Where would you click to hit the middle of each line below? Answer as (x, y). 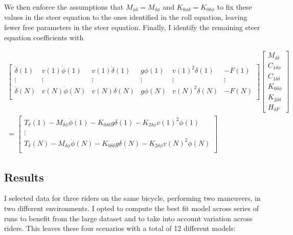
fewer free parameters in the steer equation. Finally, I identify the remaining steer (132, 27)
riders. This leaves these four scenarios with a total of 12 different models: (120, 228)
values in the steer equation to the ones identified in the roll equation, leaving (126, 17)
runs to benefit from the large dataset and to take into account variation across (128, 218)
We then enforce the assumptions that (64, 7)
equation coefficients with (44, 37)
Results (24, 177)
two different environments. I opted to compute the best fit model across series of (131, 208)
